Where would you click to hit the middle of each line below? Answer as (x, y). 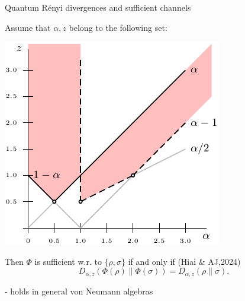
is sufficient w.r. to (68, 261)
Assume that (28, 27)
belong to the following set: (118, 27)
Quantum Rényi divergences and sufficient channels (98, 7)
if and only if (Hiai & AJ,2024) (184, 261)
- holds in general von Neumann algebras (79, 291)
